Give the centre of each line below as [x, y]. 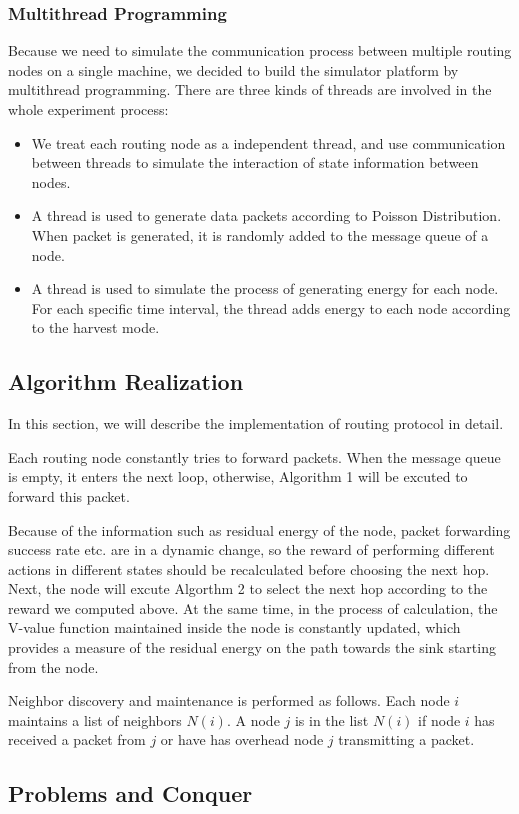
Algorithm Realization [126, 381]
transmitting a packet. [406, 739]
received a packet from [77, 739]
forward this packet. [69, 495]
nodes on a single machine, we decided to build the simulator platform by [233, 69]
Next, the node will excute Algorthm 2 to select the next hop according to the [248, 588]
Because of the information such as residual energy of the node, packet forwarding [259, 529]
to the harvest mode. [95, 327]
